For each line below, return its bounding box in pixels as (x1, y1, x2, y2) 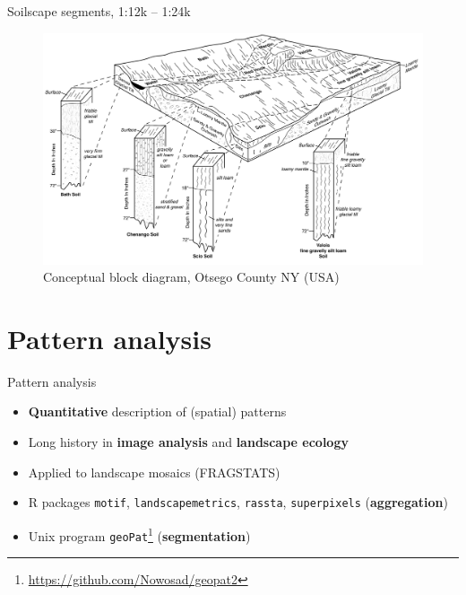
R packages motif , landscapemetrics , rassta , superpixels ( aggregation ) (28, 493, 449, 512)
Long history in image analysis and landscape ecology (28, 433, 349, 451)
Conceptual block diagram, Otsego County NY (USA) (43, 267, 340, 286)
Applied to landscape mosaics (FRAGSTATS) (28, 462, 280, 481)
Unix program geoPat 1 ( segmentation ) (28, 523, 251, 545)
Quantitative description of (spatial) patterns (28, 402, 287, 421)
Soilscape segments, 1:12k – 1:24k (7, 2, 191, 20)
